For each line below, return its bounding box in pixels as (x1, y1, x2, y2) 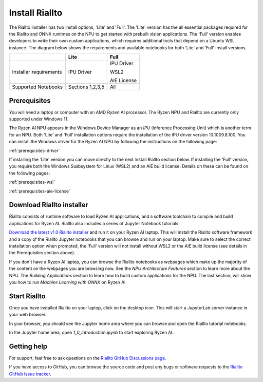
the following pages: (9, 170, 50, 176)
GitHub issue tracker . (9, 371, 51, 377)
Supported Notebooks (12, 83, 63, 90)
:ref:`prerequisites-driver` (9, 148, 60, 153)
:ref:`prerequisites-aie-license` (9, 188, 71, 194)
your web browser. (9, 312, 47, 318)
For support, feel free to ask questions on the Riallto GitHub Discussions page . (9, 355, 167, 361)
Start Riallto (9, 292, 46, 300)
